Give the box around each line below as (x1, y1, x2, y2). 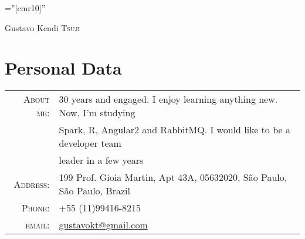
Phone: (21, 201, 50, 215)
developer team (59, 136, 121, 150)
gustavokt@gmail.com (59, 218, 148, 232)
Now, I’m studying (59, 106, 135, 120)
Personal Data (5, 56, 122, 80)
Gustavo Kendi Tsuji (5, 21, 80, 33)
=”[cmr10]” (5, 2, 46, 14)
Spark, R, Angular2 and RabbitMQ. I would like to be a (59, 123, 290, 137)
